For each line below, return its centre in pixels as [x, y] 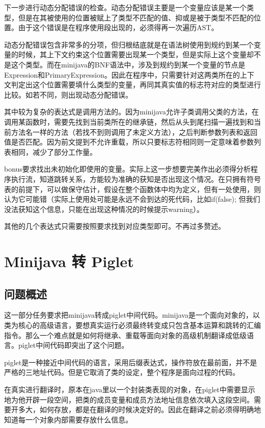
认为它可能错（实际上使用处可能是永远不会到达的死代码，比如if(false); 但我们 [132, 199]
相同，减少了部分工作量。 [54, 151]
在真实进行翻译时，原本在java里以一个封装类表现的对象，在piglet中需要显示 [130, 389]
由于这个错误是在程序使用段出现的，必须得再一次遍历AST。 [118, 27]
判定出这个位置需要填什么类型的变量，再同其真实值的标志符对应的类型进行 [136, 85]
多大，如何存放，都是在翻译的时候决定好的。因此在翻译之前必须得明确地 [139, 409]
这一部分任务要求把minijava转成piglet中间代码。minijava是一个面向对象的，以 [132, 315]
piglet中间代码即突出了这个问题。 [73, 345]
